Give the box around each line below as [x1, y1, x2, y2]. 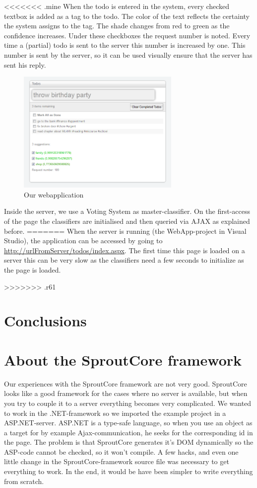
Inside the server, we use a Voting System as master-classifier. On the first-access [4, 206, 250, 216]
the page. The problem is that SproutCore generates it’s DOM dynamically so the [4, 437, 254, 447]
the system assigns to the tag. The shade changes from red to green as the [4, 20, 230, 31]
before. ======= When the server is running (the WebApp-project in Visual [4, 225, 247, 236]
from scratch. [4, 476, 44, 486]
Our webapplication [24, 189, 84, 199]
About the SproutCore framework [4, 349, 242, 370]
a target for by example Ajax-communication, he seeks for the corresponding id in [4, 427, 253, 437]
